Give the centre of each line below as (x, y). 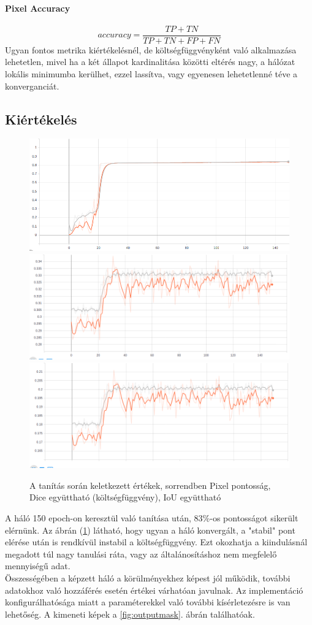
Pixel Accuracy (38, 8)
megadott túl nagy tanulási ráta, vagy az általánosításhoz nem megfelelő (141, 554)
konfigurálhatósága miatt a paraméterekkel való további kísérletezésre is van (148, 602)
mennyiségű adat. (38, 566)
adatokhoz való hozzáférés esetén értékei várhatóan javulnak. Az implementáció (154, 590)
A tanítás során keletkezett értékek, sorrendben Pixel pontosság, (150, 485)
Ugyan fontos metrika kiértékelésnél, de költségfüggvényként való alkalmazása (151, 49)
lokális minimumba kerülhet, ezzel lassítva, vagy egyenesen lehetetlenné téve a (151, 74)
